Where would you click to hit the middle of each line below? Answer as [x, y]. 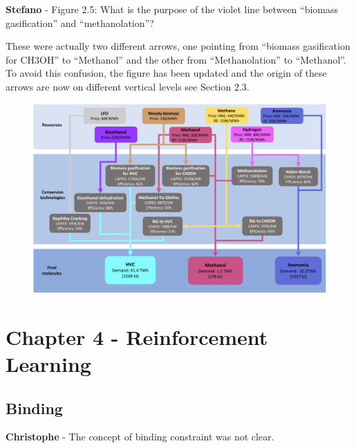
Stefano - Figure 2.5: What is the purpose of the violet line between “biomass [172, 9]
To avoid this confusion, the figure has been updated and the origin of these [166, 73]
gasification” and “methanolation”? [80, 22]
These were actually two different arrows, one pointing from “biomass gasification [178, 46]
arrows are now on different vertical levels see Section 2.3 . [128, 86]
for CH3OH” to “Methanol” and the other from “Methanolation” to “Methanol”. [176, 59]
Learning [48, 364]
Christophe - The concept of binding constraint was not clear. [140, 437]
